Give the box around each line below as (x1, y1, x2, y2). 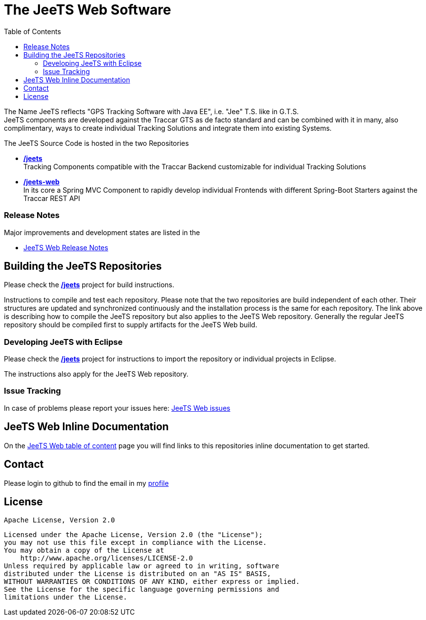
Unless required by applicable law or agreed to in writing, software (4, 562, 279, 570)
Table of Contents (4, 27, 61, 36)
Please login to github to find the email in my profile (4, 479, 169, 487)
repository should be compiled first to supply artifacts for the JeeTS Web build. (4, 320, 257, 329)
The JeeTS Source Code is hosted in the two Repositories (4, 139, 189, 147)
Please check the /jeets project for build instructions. (4, 280, 174, 289)
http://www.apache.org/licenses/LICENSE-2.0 (20, 554, 193, 562)
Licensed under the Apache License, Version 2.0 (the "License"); (4, 531, 263, 539)
